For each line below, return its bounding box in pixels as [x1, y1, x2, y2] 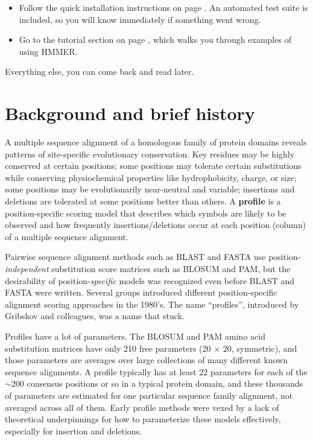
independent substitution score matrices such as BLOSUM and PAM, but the [5, 262, 291, 275]
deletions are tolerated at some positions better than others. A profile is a [5, 195, 281, 208]
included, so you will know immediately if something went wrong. [19, 13, 261, 25]
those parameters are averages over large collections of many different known [5, 354, 288, 366]
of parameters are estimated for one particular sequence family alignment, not [5, 389, 293, 401]
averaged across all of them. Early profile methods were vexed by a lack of [5, 401, 279, 413]
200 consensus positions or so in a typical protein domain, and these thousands [11, 377, 303, 390]
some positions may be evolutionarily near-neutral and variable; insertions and [5, 183, 295, 195]
